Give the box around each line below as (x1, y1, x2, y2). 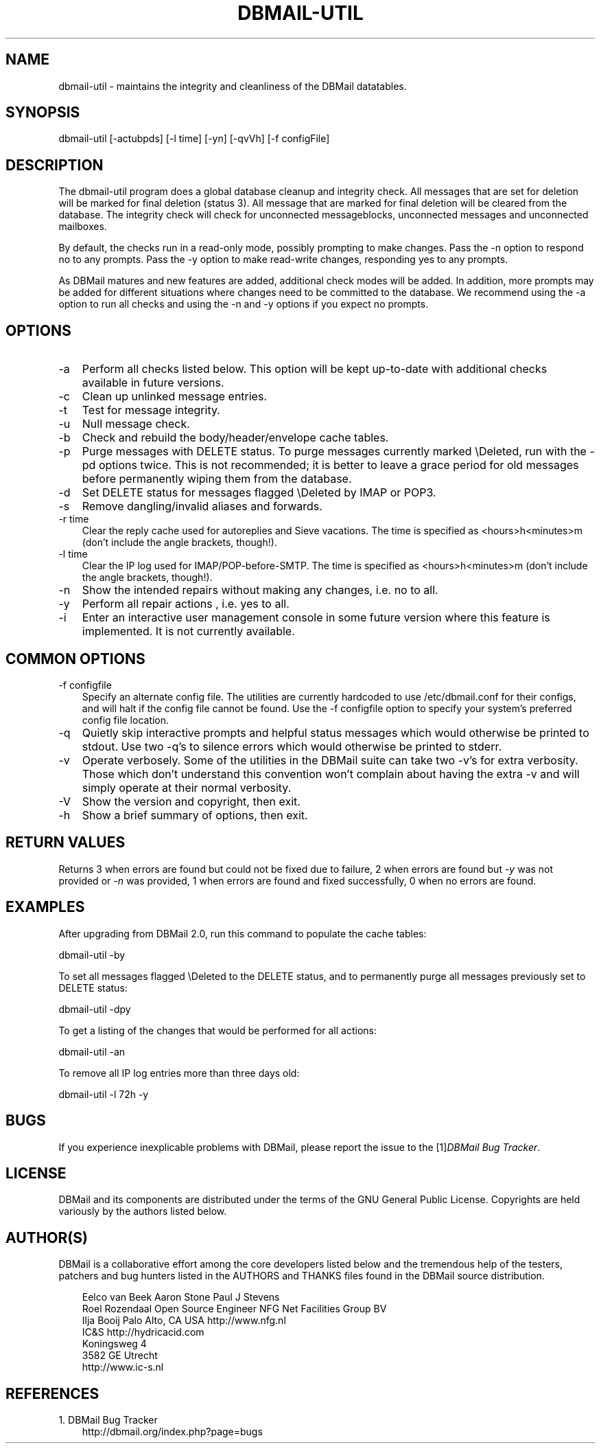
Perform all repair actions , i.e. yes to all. (82, 597, 290, 611)
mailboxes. (58, 220, 107, 233)
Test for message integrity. (82, 403, 220, 418)
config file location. (82, 714, 169, 726)
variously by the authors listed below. (58, 1205, 227, 1218)
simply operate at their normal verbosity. (82, 780, 292, 795)
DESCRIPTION (5, 156, 104, 174)
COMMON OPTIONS (5, 650, 145, 668)
